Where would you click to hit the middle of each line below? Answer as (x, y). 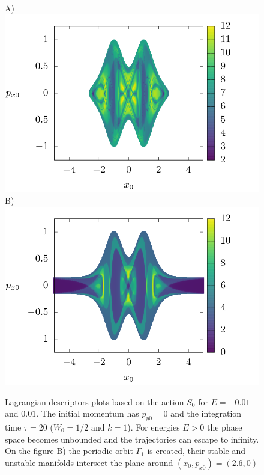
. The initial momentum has (88, 413)
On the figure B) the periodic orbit (69, 451)
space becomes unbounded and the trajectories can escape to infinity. (132, 439)
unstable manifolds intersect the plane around (89, 462)
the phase (224, 427)
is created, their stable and (196, 451)
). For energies (154, 427)
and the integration (206, 413)
